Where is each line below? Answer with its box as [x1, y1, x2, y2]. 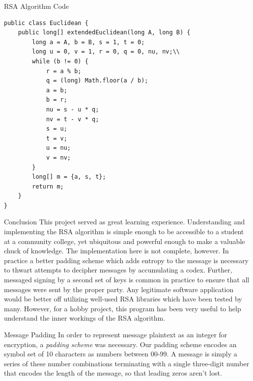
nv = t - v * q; [46, 115, 99, 123]
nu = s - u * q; [46, 106, 99, 113]
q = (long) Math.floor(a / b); [46, 77, 148, 84]
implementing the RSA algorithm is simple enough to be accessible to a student [4, 226, 244, 237]
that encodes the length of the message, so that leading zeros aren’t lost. [4, 368, 222, 378]
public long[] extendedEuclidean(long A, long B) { [18, 29, 191, 36]
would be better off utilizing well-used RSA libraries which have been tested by [4, 294, 242, 304]
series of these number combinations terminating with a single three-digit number [4, 358, 250, 368]
